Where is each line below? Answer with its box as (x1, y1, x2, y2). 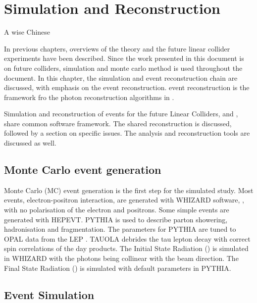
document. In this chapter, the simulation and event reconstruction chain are (4, 72, 238, 83)
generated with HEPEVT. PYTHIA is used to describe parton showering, (4, 214, 228, 224)
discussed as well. (4, 138, 56, 148)
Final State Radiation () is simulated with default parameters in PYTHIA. (4, 262, 231, 273)
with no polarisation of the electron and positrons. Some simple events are (4, 204, 229, 215)
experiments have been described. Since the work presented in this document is (4, 53, 244, 63)
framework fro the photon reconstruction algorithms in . (4, 92, 174, 102)
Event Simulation (4, 287, 95, 302)
